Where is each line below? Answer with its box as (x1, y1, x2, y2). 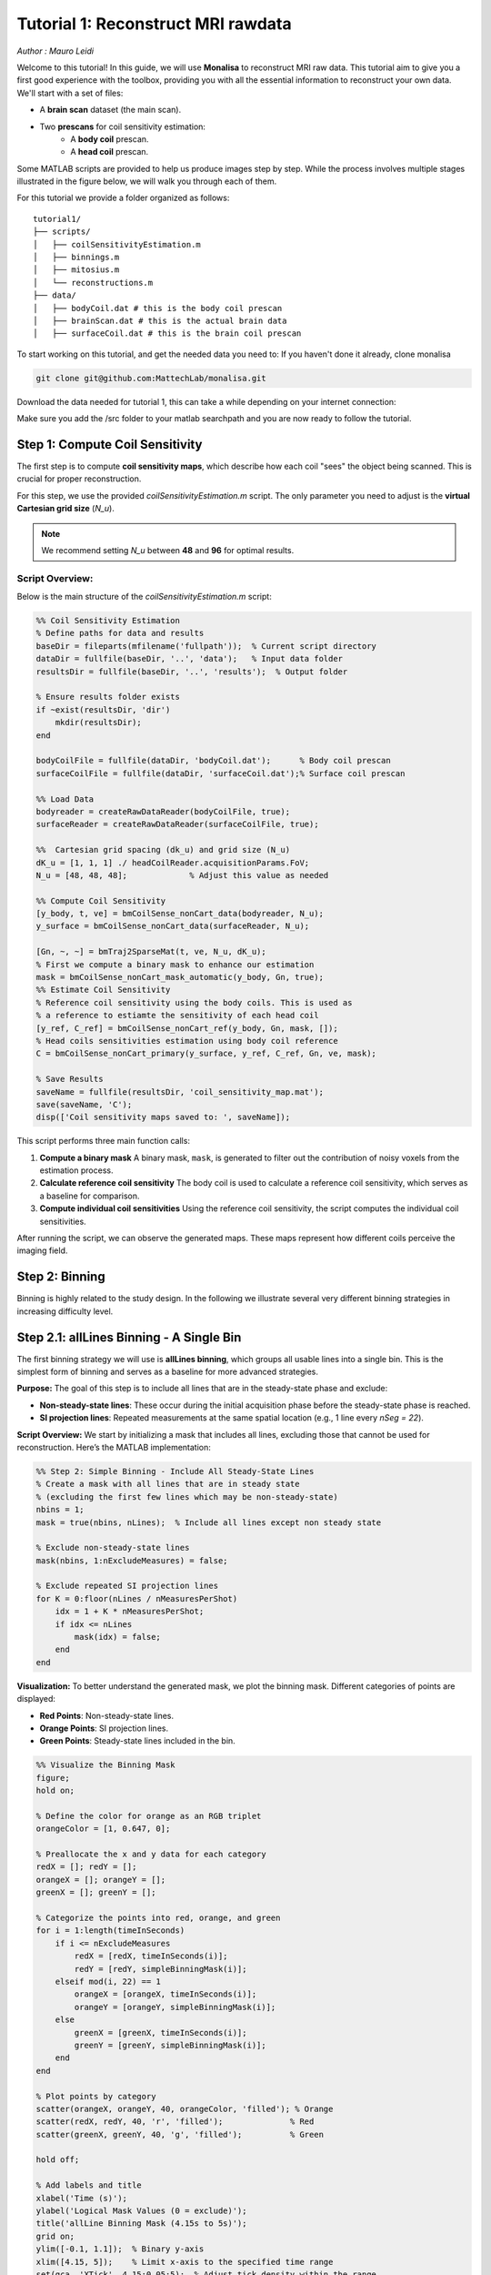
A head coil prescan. (70, 147, 149, 157)
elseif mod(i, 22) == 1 (55, 1977, 161, 1987)
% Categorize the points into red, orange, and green (35, 1913, 281, 1924)
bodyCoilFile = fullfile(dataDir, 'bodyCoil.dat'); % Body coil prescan (35, 755, 391, 766)
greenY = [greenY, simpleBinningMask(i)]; (74, 2039, 267, 2050)
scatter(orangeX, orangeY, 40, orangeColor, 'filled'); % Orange (35, 2103, 334, 2114)
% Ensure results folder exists (35, 692, 181, 703)
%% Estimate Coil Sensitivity (35, 985, 171, 996)
